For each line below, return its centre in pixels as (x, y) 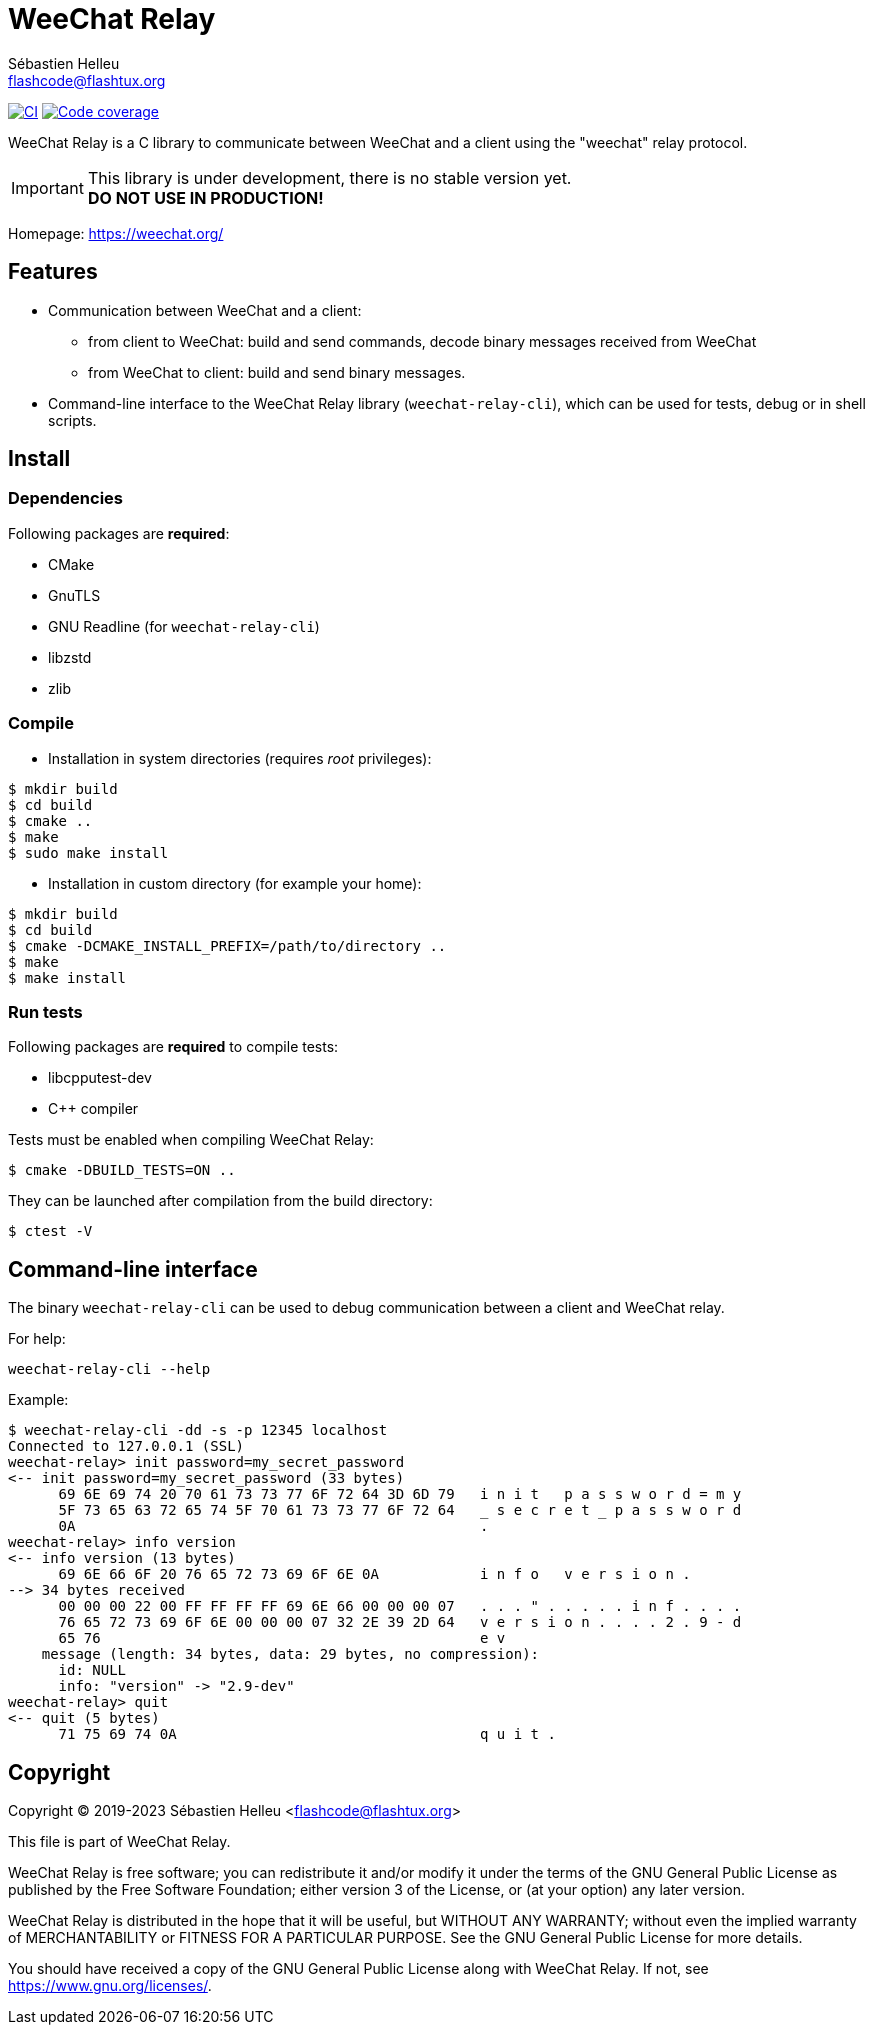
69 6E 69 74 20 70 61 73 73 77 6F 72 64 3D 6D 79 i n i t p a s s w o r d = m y (400, 1494)
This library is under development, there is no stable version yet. (329, 177)
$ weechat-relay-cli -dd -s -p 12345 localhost (198, 1430)
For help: (37, 1339)
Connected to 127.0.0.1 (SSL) (126, 1446)
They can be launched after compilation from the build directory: (220, 1201)
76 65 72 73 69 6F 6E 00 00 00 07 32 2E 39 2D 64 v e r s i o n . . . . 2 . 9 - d (400, 1622)
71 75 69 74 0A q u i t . (307, 1734)
